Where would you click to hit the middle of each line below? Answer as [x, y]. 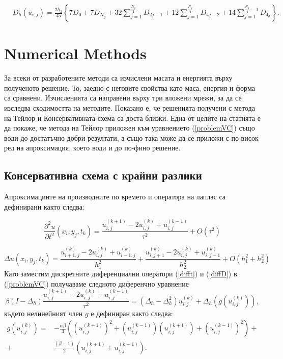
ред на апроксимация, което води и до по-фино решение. [92, 148]
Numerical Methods [75, 53]
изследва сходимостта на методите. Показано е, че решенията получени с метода [130, 107]
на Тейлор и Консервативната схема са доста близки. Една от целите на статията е [132, 118]
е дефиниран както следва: [132, 313]
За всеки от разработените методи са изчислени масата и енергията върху [118, 78]
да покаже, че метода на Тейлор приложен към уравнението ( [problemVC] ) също [130, 128]
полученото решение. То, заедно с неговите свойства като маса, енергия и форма [130, 87]
